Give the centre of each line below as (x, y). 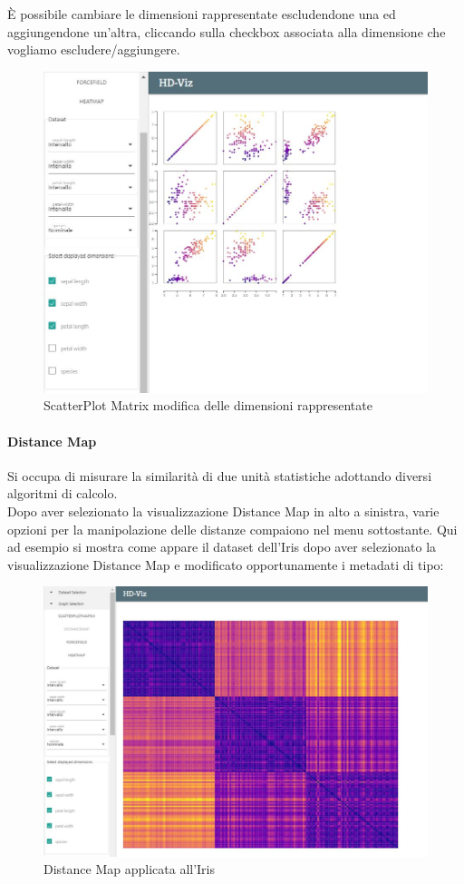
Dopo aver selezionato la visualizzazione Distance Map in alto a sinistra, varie (223, 511)
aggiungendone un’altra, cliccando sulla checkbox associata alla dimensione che (227, 31)
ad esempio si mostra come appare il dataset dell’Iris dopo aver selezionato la (222, 547)
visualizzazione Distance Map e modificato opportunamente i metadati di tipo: (226, 564)
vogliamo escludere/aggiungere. (94, 49)
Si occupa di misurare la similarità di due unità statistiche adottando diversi (220, 475)
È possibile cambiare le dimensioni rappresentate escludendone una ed (202, 14)
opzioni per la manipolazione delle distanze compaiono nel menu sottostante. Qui (232, 529)
